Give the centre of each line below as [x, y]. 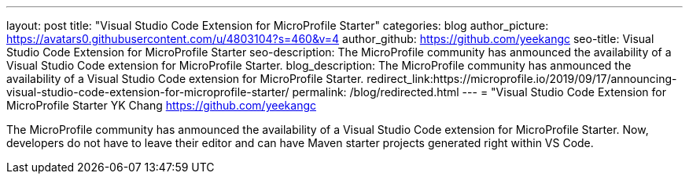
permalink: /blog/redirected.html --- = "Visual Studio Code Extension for [479, 92]
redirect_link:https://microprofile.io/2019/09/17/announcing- [522, 79]
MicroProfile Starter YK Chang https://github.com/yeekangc [161, 105]
